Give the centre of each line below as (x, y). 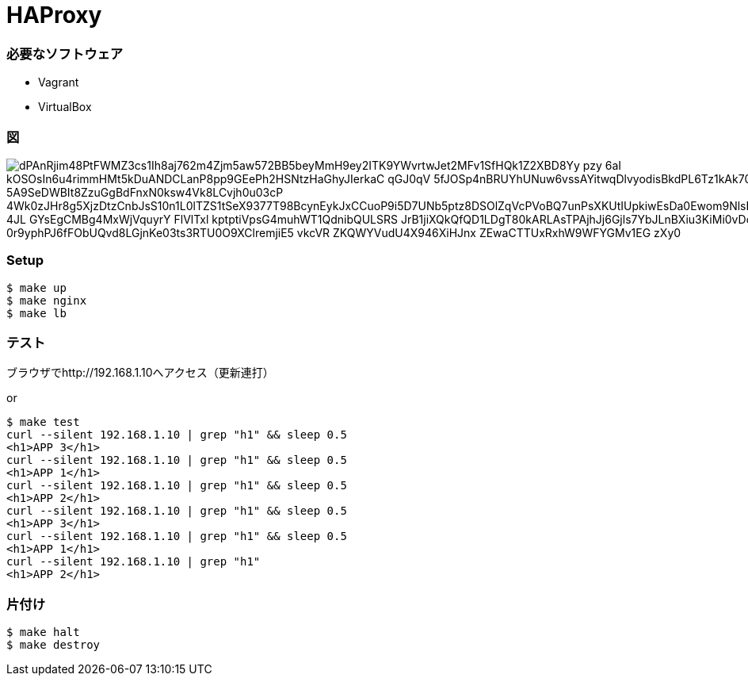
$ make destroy (53, 645)
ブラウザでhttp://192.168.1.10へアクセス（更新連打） (140, 373)
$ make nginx (47, 300)
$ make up (36, 287)
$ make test (43, 422)
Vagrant (59, 82)
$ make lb (36, 313)
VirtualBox (65, 107)
